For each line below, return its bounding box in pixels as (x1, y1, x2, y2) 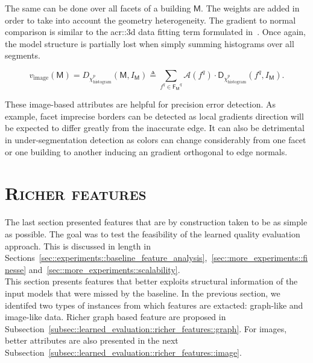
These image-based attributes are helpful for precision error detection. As (5, 98, 276, 111)
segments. (5, 49, 40, 62)
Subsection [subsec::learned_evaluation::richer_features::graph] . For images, (5, 322, 287, 335)
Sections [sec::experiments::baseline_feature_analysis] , (5, 251, 207, 264)
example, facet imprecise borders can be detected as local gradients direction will (5, 109, 304, 122)
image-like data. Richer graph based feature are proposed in (5, 310, 226, 323)
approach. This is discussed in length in (5, 239, 151, 252)
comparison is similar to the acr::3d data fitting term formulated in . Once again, (5, 25, 306, 38)
